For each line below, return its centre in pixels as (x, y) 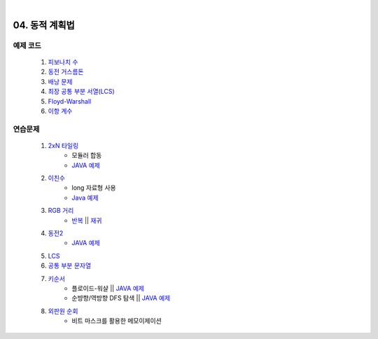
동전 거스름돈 (66, 72)
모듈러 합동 (87, 155)
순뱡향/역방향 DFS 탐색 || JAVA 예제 (121, 298)
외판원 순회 (63, 311)
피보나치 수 (63, 62)
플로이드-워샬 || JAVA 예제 (108, 288)
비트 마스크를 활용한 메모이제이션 (117, 321)
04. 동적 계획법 (44, 25)
